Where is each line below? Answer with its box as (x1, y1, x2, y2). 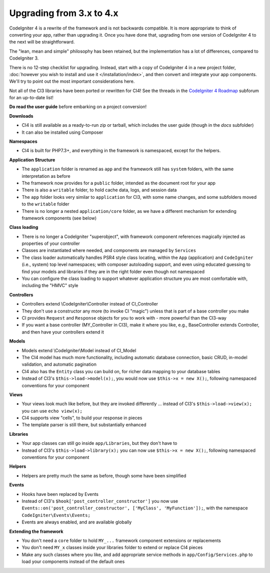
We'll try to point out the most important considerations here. (9, 78, 135, 85)
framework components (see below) (21, 215, 97, 221)
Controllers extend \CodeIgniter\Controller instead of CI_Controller (21, 301, 158, 307)
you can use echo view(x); (21, 408, 82, 414)
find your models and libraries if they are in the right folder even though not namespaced (21, 268, 205, 274)
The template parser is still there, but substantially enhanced (21, 422, 147, 428)
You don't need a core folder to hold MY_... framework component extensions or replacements (21, 537, 221, 543)
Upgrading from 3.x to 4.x (9, 8, 118, 19)
